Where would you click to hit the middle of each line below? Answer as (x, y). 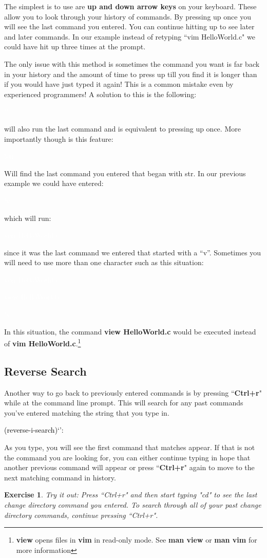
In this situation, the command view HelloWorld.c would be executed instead (130, 331)
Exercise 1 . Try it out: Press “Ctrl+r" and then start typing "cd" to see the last (131, 495)
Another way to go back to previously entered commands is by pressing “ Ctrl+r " (133, 392)
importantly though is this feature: (59, 138)
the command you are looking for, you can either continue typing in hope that (127, 457)
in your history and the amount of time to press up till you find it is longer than (131, 74)
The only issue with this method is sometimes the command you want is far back (132, 63)
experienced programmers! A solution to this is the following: (100, 94)
